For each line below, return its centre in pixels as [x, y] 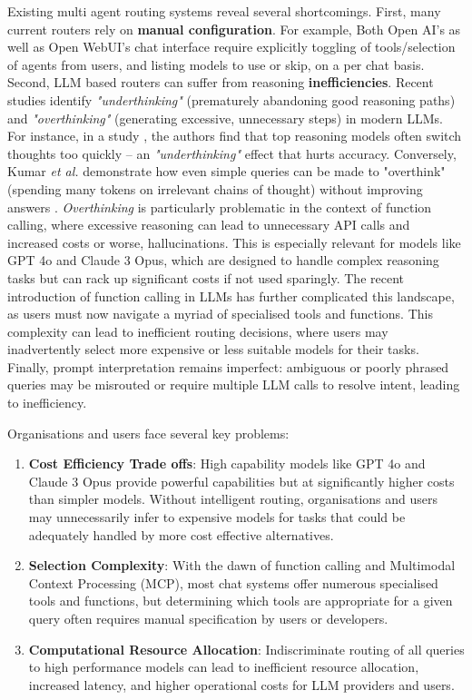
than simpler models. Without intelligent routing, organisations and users [233, 499]
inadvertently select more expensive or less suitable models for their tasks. [213, 349]
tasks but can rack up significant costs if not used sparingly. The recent [206, 277]
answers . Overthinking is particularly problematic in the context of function [220, 207]
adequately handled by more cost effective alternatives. [181, 534]
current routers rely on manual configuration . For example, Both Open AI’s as [234, 29]
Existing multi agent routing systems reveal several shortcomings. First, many [224, 11]
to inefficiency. [47, 403]
